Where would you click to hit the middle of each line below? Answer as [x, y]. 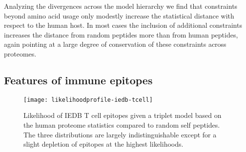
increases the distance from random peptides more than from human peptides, [121, 34]
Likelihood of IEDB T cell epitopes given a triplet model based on [123, 115]
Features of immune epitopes [78, 80]
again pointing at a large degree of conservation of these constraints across [115, 44]
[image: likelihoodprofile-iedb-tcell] [88, 100]
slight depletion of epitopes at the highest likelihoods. [103, 144]
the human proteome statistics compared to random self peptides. [122, 125]
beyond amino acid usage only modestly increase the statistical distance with [119, 15]
